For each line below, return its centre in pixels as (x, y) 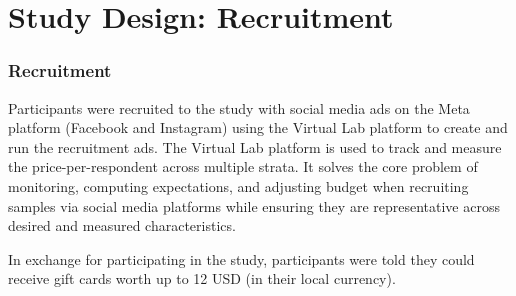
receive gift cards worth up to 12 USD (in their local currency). (202, 278)
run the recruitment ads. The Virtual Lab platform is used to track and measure (255, 146)
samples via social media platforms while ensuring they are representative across (254, 205)
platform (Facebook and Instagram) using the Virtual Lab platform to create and (258, 127)
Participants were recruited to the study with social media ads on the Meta (239, 107)
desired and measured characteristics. (122, 225)
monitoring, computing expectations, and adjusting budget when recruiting (238, 185)
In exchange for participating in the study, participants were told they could (241, 258)
